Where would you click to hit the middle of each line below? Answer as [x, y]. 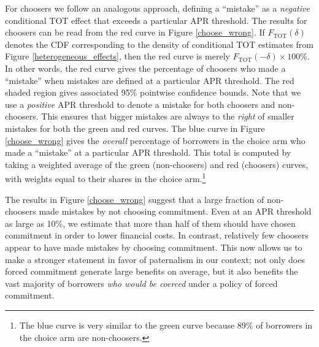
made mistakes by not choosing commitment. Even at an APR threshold [175, 211]
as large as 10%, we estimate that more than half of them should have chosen [150, 223]
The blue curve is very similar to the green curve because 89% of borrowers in [166, 325]
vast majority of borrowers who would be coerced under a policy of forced [141, 283]
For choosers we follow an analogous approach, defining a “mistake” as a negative [157, 8]
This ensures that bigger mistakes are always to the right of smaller [168, 116]
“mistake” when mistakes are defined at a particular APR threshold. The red [150, 80]
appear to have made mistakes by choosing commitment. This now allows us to [154, 247]
